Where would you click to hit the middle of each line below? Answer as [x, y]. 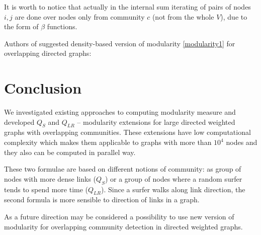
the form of [21, 26]
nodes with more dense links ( [50, 178]
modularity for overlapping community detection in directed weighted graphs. [123, 226]
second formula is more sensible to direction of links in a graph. [102, 200]
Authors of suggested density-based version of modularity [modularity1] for [120, 43]
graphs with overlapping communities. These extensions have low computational [127, 132]
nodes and [242, 142]
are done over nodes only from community [80, 16]
